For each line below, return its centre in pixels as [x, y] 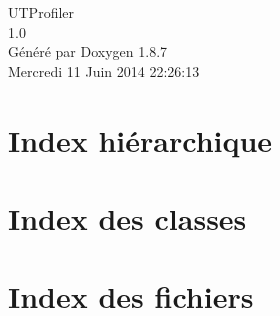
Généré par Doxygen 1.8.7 [88, 51]
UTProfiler [41, 12]
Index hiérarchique [140, 139]
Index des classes [127, 217]
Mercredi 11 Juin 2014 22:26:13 [104, 70]
